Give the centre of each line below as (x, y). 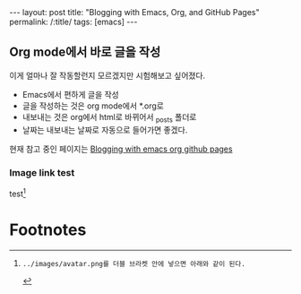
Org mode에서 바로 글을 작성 (85, 52)
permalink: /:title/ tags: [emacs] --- (73, 22)
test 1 (18, 193)
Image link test (42, 172)
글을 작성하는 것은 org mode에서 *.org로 (93, 106)
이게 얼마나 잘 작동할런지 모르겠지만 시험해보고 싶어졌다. (107, 75)
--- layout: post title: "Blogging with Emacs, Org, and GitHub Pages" (134, 12)
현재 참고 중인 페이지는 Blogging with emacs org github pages (121, 149)
